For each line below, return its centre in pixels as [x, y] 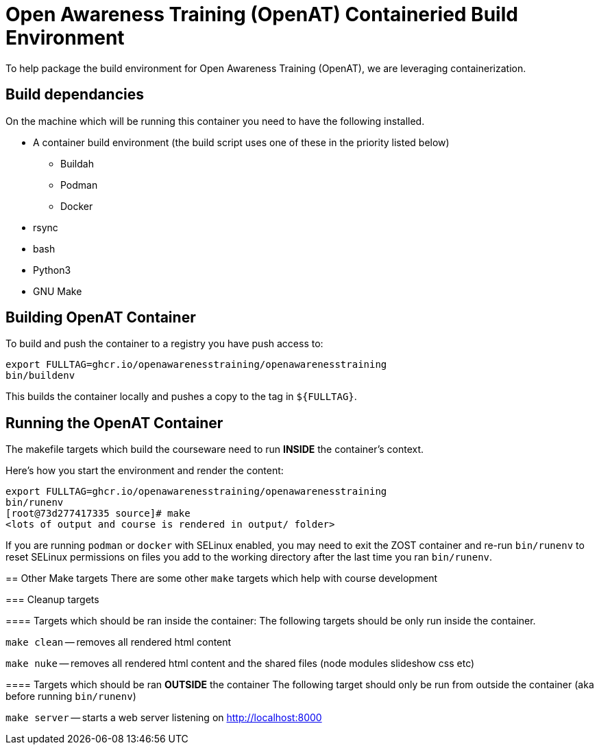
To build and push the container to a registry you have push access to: [164, 344]
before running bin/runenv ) [71, 696]
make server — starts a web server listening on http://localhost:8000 [164, 718]
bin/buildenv [40, 376]
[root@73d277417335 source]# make [98, 514]
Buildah [77, 163]
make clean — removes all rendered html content [119, 642]
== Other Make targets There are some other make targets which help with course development [222, 578]
